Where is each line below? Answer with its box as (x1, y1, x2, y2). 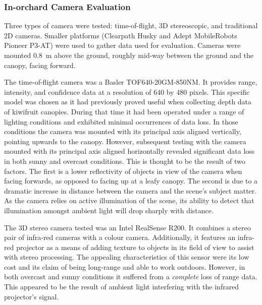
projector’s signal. (4, 291, 59, 301)
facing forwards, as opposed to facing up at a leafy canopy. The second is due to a (4, 175, 258, 186)
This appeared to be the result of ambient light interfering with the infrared (4, 281, 239, 292)
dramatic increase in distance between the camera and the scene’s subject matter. (4, 185, 257, 196)
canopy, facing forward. (4, 59, 76, 70)
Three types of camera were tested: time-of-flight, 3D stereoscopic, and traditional (4, 20, 258, 31)
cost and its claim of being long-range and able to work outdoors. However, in (4, 261, 245, 272)
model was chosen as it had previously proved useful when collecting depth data (4, 96, 252, 107)
